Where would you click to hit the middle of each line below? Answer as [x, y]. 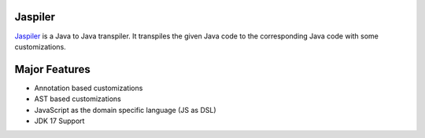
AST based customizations [78, 99]
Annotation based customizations [89, 88]
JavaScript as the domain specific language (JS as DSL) [125, 110]
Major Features [52, 69]
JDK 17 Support [59, 121]
